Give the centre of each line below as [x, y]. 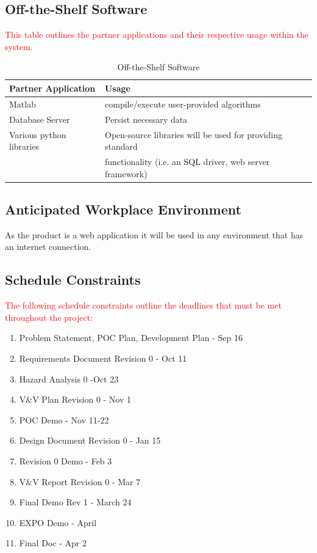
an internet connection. [48, 247]
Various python [38, 134]
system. [19, 46]
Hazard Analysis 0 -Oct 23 [69, 379]
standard [121, 146]
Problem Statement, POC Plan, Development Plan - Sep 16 [131, 338]
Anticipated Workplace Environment [123, 209]
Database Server [40, 119]
